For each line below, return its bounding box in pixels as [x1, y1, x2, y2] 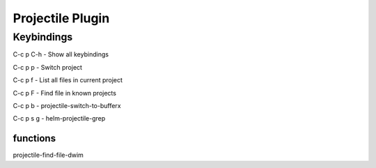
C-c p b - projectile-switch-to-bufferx [13, 101, 121, 109]
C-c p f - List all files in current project [13, 76, 123, 84]
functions [13, 132, 56, 144]
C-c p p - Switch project [13, 63, 83, 71]
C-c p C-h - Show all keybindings [13, 50, 109, 59]
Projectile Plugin [13, 10, 110, 26]
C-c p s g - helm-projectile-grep [13, 114, 106, 123]
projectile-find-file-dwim [13, 151, 84, 160]
